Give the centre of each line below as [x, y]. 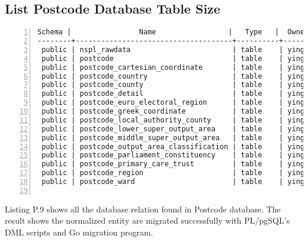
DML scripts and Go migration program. [79, 232]
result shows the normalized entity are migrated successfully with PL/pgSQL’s [147, 220]
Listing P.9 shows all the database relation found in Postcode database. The [143, 209]
